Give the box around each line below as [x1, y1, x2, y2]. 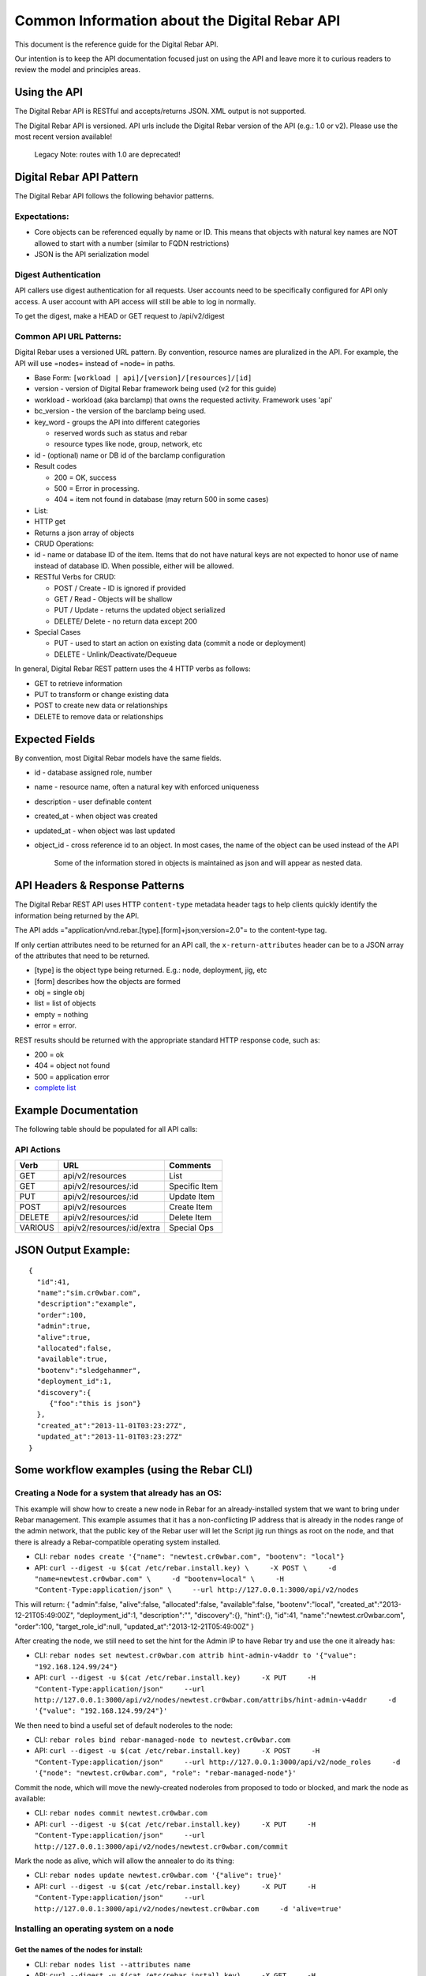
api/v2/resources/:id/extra [63, 1222, 161, 1233]
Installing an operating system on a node [14, 1923, 174, 1934]
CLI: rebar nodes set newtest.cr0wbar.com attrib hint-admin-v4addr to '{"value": [34, 1650, 357, 1660]
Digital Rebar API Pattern [14, 171, 139, 184]
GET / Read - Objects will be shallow [54, 594, 173, 604]
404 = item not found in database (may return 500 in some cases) [54, 495, 269, 504]
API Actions [14, 1144, 61, 1155]
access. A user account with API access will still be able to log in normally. [14, 296, 256, 306]
